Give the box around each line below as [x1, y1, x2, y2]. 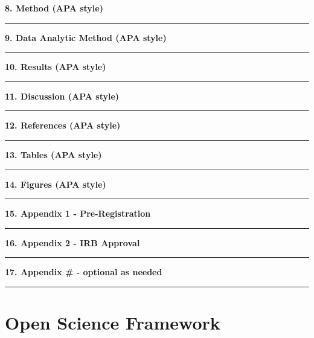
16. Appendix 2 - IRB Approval [5, 236, 140, 249]
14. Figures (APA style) [5, 177, 106, 190]
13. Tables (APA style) [5, 148, 102, 161]
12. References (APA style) [5, 119, 121, 132]
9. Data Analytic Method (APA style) [5, 31, 167, 43]
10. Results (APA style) [5, 60, 106, 73]
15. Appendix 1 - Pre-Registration [5, 207, 151, 220]
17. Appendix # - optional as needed [5, 266, 162, 278]
